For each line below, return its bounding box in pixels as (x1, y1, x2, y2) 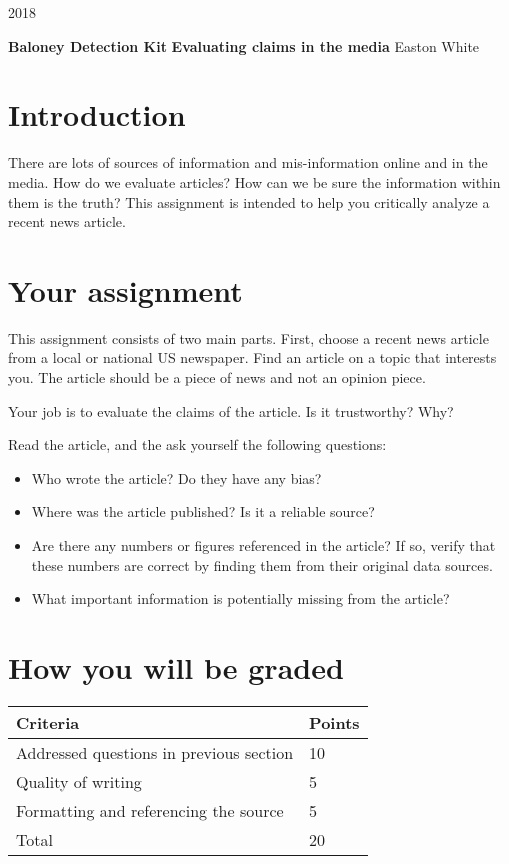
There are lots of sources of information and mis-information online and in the (8, 152, 488, 173)
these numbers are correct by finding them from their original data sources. (31, 554, 493, 575)
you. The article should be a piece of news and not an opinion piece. (8, 367, 426, 387)
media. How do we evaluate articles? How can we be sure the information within (8, 171, 501, 192)
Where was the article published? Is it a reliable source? (31, 501, 375, 522)
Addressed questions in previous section (16, 740, 294, 764)
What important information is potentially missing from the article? (31, 588, 450, 609)
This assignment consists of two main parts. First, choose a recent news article (8, 327, 489, 348)
